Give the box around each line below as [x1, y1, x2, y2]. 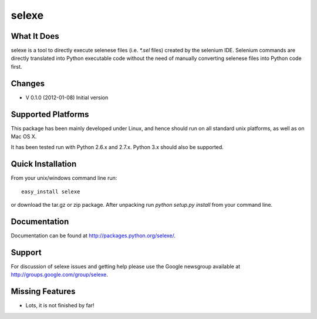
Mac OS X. [11, 133, 37, 140]
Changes [11, 78, 45, 88]
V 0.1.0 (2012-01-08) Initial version [25, 94, 109, 101]
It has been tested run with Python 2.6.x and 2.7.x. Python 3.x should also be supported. [11, 144, 224, 151]
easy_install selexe [21, 188, 80, 195]
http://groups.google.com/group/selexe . [11, 271, 108, 278]
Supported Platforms [11, 109, 89, 119]
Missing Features [11, 287, 76, 297]
